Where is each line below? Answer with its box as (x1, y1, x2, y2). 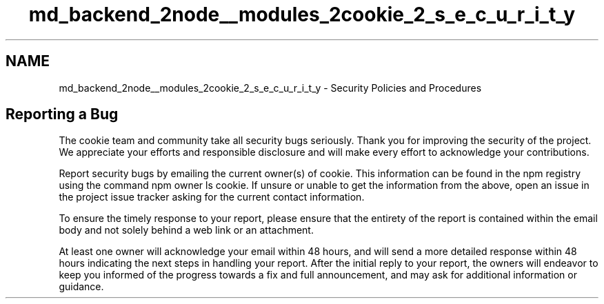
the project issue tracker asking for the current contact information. (59, 191, 365, 203)
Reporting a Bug (6, 105, 119, 123)
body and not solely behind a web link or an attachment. (59, 224, 314, 236)
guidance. (59, 281, 104, 293)
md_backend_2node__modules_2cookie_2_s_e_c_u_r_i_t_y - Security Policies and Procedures (59, 81, 482, 94)
